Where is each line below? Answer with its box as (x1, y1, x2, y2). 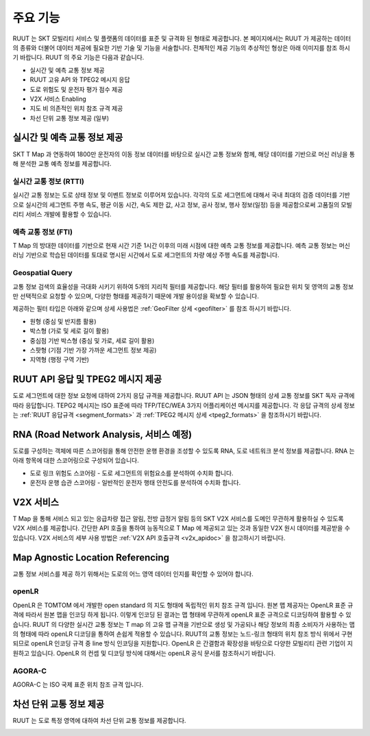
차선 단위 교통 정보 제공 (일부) (29, 114, 110, 122)
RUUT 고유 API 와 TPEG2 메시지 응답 (29, 75, 130, 84)
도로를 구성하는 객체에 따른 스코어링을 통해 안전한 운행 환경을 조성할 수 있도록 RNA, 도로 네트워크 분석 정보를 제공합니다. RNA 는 (12, 447, 356, 455)
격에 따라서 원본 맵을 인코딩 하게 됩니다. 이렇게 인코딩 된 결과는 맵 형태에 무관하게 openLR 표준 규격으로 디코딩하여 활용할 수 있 (12, 610, 351, 619)
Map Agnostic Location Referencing (12, 551, 170, 563)
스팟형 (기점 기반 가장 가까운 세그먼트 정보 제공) (29, 346, 157, 354)
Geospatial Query (12, 268, 73, 278)
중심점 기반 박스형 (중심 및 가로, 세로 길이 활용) (29, 336, 155, 344)
